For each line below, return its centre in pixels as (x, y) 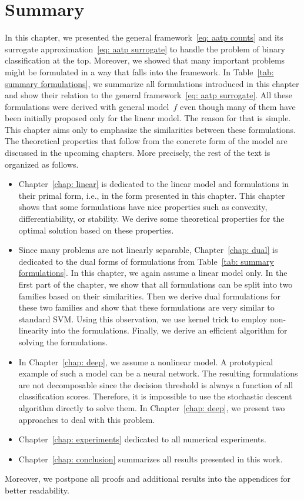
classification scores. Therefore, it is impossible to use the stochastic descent (155, 396)
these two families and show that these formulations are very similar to (146, 307)
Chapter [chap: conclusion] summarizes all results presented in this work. (151, 459)
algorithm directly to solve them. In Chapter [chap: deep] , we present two (152, 407)
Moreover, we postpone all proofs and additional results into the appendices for (148, 479)
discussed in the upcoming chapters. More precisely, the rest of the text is (138, 153)
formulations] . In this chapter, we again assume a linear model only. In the (153, 273)
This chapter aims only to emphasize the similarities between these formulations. (150, 129)
